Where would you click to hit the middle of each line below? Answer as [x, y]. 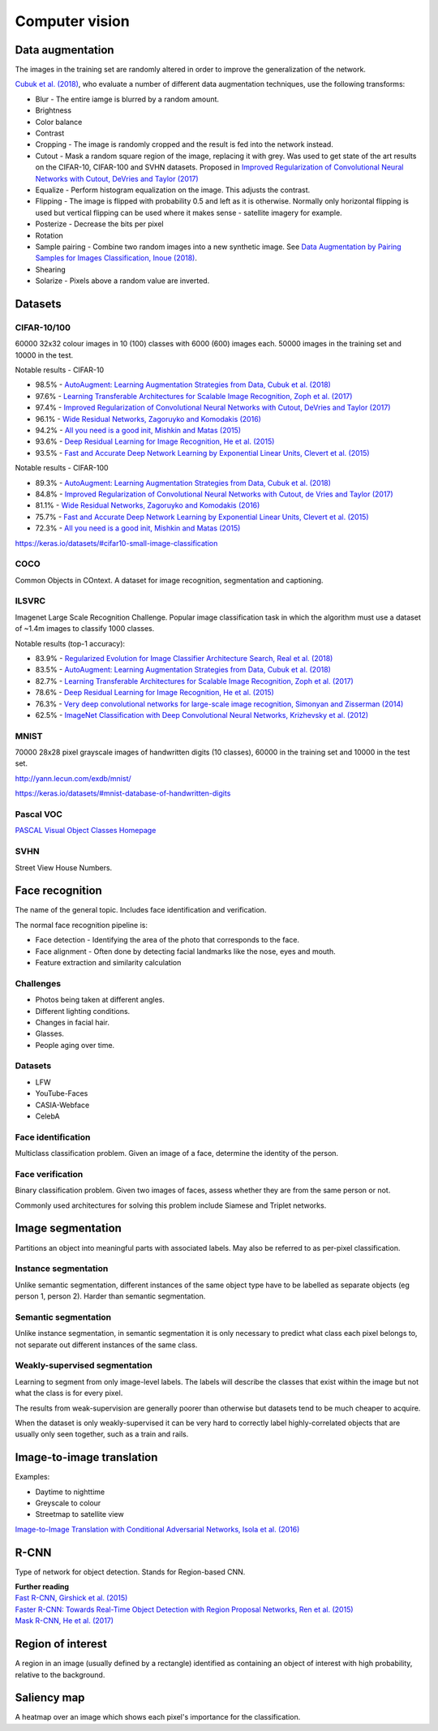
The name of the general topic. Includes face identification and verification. [141, 910]
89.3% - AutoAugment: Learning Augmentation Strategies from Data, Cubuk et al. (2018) [183, 483]
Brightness [54, 110]
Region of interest [61, 1644]
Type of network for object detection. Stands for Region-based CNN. [130, 1572]
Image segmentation [68, 1228]
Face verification [49, 1174]
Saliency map [50, 1698]
